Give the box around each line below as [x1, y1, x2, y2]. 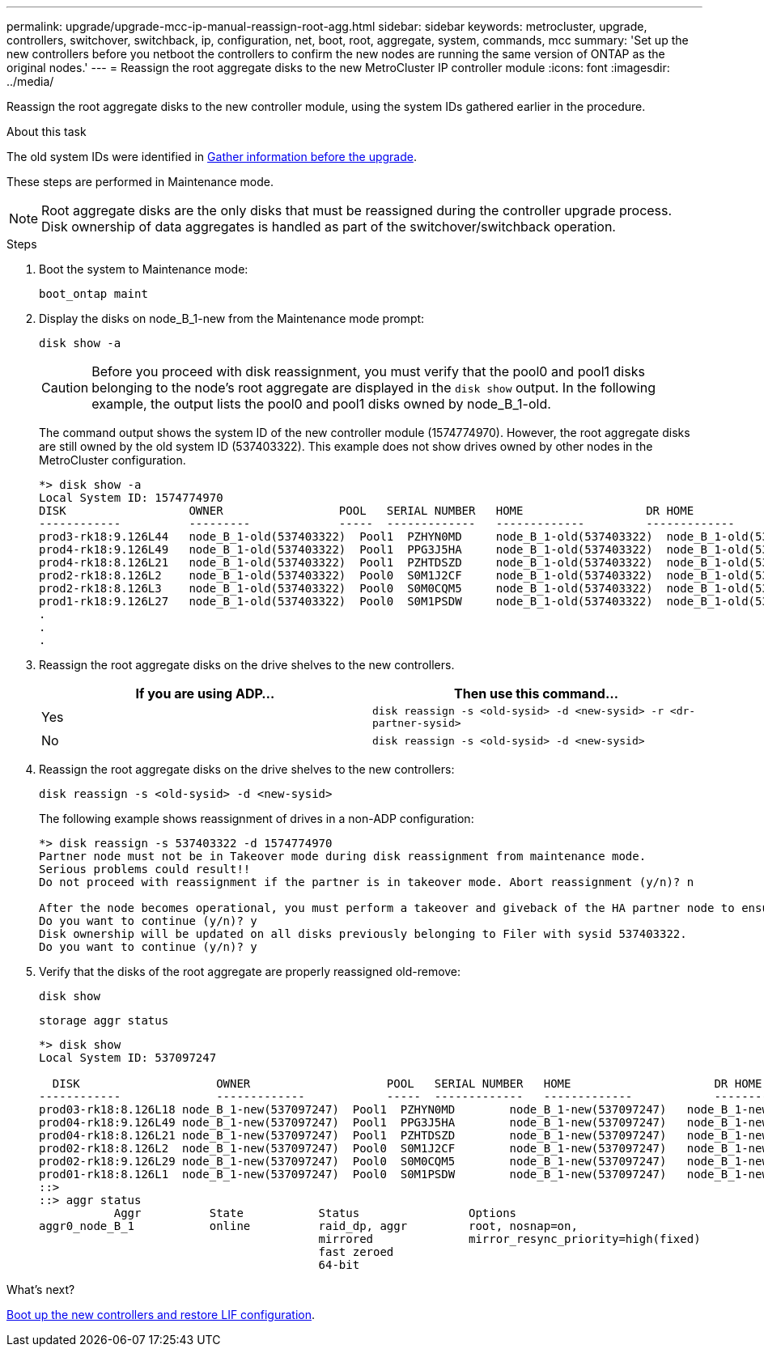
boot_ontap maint [39, 287, 148, 300]
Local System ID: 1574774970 [39, 491, 223, 504]
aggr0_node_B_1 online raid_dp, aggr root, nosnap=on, [39, 1219, 578, 1232]
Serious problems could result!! [39, 863, 251, 876]
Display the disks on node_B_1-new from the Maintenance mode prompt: [39, 312, 425, 325]
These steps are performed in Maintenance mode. [6, 175, 274, 189]
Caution [41, 380, 89, 396]
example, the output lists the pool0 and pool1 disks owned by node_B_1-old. [91, 396, 551, 412]
